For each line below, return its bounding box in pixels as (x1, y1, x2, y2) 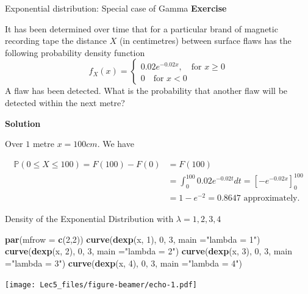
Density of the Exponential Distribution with (5, 212, 174, 225)
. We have (97, 137, 134, 150)
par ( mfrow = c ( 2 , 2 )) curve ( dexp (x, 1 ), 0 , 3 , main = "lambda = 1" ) (5, 232, 260, 245)
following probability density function (5, 46, 145, 59)
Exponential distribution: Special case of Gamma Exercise (5, 2, 227, 14)
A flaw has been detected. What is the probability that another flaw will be (5, 84, 288, 97)
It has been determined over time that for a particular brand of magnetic (5, 22, 278, 35)
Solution (5, 117, 41, 129)
